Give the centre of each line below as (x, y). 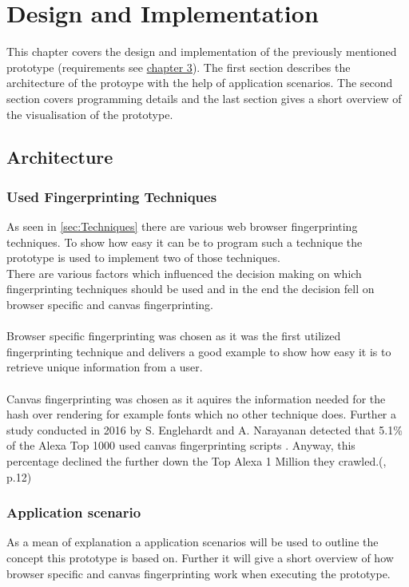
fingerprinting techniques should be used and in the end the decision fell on (191, 289)
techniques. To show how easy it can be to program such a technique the (185, 242)
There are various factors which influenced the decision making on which (184, 273)
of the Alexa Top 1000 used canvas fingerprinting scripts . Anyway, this (181, 445)
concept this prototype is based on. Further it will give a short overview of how (200, 557)
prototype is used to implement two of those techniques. (143, 258)
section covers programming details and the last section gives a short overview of (204, 98)
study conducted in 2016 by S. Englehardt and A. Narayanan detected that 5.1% (204, 429)
